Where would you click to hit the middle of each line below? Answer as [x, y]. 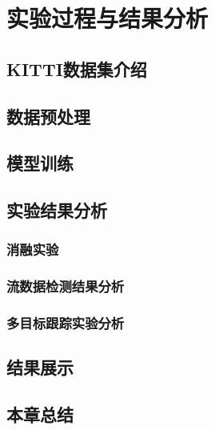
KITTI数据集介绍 [77, 68]
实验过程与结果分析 [107, 18]
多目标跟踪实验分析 [66, 323]
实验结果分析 [57, 210]
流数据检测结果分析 [66, 286]
